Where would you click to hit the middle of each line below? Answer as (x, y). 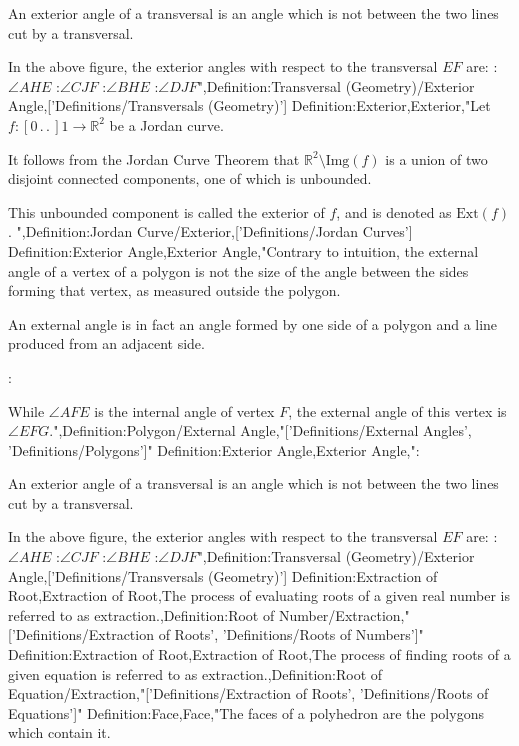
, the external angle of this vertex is (397, 410)
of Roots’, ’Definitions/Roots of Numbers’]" (291, 634)
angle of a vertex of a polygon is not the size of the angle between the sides (238, 270)
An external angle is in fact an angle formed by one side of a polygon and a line (253, 323)
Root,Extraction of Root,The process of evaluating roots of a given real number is (259, 595)
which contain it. (59, 732)
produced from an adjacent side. (106, 343)
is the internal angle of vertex (184, 410)
